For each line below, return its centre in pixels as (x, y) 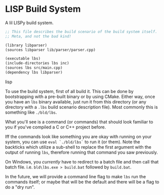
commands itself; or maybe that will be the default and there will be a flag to (82, 182)
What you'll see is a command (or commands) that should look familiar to (79, 122)
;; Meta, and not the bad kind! (38, 36)
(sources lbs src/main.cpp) (34, 68)
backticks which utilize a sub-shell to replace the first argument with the (78, 147)
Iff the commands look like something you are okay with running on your (78, 136)
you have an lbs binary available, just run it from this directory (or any (76, 101)
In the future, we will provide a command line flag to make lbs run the (76, 176)
